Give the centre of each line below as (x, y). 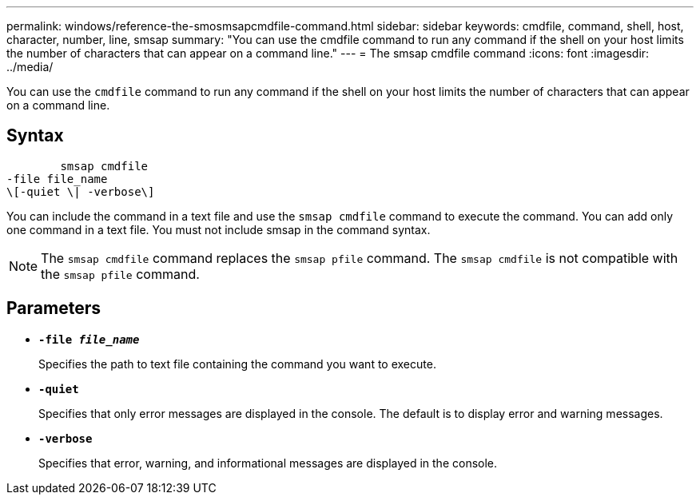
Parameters (54, 308)
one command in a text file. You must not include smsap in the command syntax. (219, 229)
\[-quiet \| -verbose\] (81, 191)
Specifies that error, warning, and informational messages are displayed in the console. (268, 463)
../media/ (30, 67)
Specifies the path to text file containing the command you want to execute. (237, 364)
